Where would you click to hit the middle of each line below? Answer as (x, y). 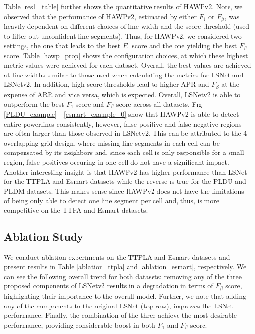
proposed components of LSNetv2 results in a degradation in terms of (109, 286)
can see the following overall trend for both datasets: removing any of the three (123, 276)
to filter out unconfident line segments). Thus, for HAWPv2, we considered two (123, 36)
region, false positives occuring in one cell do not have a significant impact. (116, 162)
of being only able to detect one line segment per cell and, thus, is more (112, 200)
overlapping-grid (28, 142)
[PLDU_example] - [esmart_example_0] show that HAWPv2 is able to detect (122, 114)
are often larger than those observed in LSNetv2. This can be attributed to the (123, 133)
